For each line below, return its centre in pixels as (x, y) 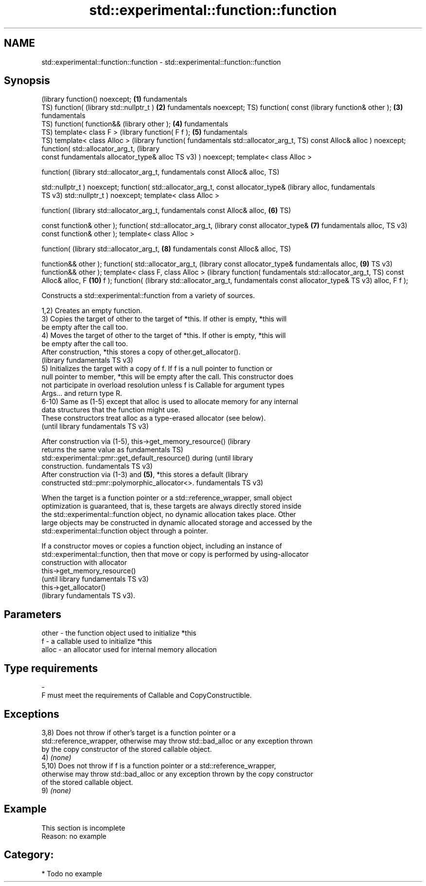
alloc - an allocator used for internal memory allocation (129, 650)
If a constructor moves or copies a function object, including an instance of (162, 546)
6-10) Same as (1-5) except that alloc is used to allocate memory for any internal (170, 402)
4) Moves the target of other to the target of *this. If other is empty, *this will (164, 336)
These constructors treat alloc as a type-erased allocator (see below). (154, 418)
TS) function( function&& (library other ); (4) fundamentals (135, 124)
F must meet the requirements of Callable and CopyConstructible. (147, 695)
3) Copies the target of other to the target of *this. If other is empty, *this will (164, 319)
